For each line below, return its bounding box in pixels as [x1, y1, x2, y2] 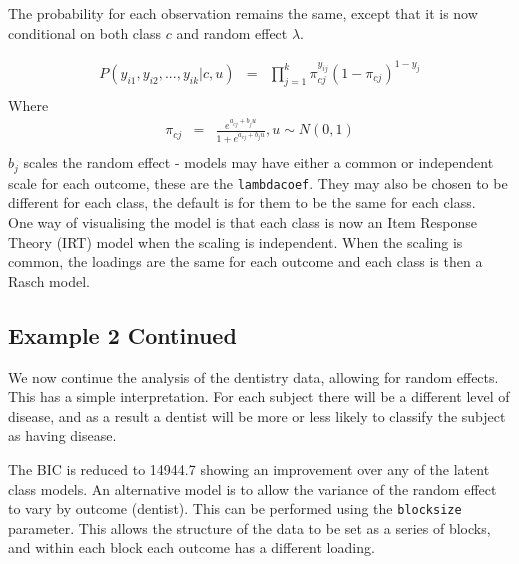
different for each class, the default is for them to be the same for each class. [8, 192, 476, 213]
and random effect [176, 22, 288, 43]
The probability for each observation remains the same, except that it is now [8, 3, 478, 23]
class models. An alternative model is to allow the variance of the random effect [8, 478, 497, 499]
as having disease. [8, 425, 117, 446]
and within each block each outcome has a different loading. [8, 537, 375, 558]
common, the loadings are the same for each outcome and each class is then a [8, 251, 483, 272]
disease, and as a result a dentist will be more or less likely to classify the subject [8, 405, 506, 426]
